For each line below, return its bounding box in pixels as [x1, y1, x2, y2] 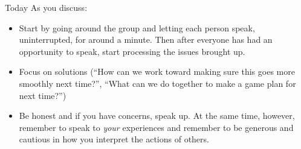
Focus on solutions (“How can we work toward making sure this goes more [19, 65, 295, 78]
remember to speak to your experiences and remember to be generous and [19, 121, 294, 133]
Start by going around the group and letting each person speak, [19, 21, 255, 34]
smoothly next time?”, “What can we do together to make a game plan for [19, 77, 296, 89]
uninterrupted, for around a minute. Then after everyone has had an [19, 33, 273, 46]
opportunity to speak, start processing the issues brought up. [19, 45, 245, 57]
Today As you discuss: [5, 1, 88, 13]
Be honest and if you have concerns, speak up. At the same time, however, [19, 109, 295, 122]
